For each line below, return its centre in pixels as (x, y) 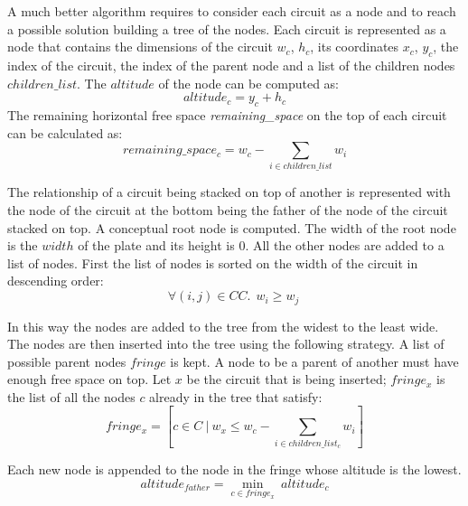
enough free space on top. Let (89, 379)
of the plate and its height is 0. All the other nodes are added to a (261, 245)
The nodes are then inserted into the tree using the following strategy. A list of (226, 344)
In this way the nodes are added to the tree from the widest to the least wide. (223, 326)
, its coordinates (355, 47)
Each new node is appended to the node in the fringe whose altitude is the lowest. (234, 469)
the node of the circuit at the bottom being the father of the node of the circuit (228, 210)
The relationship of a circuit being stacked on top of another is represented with (229, 192)
